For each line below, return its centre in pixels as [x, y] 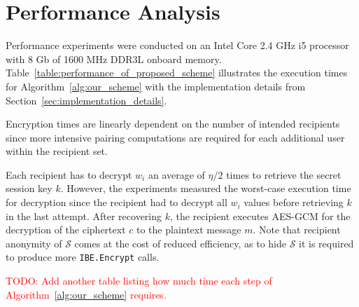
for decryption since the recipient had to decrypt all [117, 202]
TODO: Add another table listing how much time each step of [139, 281]
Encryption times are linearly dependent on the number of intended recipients [173, 124]
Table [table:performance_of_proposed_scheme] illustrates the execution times [177, 73]
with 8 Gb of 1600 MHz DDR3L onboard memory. [114, 59]
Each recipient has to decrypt [69, 174]
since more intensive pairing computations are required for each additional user [175, 137]
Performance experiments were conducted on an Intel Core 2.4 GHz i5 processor [177, 45]
